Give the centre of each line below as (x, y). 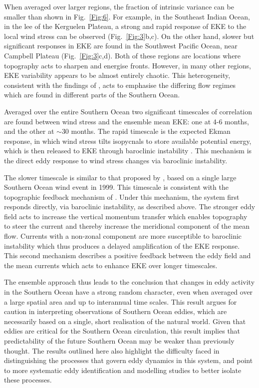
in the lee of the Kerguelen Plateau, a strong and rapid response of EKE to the (125, 26)
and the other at (29, 131)
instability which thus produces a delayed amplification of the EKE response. (122, 245)
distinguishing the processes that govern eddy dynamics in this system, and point (129, 360)
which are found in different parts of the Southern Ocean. (92, 95)
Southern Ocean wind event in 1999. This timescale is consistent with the (116, 187)
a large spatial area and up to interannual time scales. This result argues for (121, 301)
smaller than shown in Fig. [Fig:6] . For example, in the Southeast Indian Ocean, (127, 16)
